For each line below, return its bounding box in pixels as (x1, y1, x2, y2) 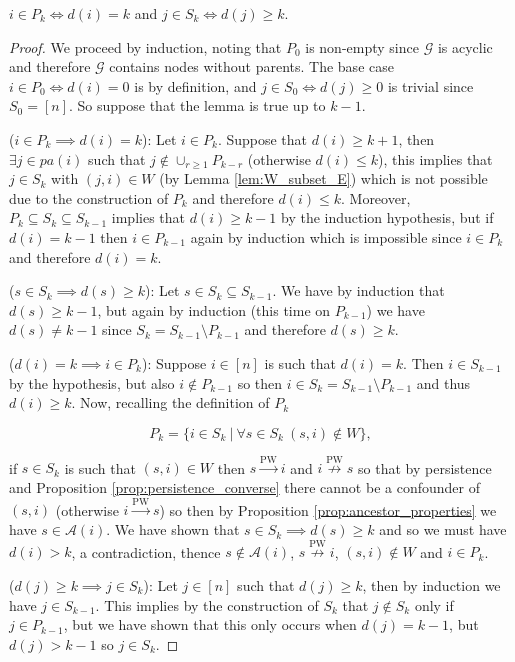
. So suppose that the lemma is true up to (69, 95, 326, 116)
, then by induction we (362, 574, 501, 595)
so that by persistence (358, 457, 492, 478)
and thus (416, 372, 471, 393)
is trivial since (387, 75, 474, 96)
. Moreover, (340, 187, 411, 208)
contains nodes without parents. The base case (109, 56, 394, 77)
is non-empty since (305, 36, 419, 57)
